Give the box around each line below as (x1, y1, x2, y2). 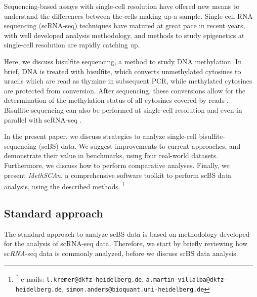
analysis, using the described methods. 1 (4, 180, 126, 191)
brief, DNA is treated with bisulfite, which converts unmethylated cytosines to (4, 66, 241, 76)
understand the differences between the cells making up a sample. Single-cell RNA (4, 10, 253, 21)
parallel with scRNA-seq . (4, 114, 82, 125)
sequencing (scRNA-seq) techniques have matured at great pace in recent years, (4, 20, 245, 31)
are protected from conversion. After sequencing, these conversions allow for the (4, 85, 246, 95)
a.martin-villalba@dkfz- (146, 276, 228, 283)
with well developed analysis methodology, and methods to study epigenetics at (4, 30, 245, 40)
